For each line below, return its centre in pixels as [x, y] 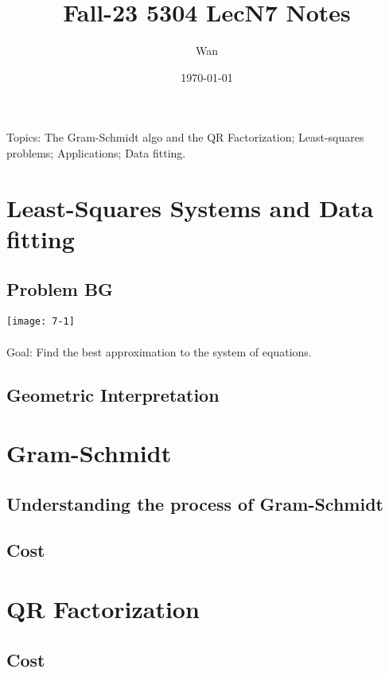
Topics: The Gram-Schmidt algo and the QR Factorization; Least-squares [185, 137]
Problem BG [60, 289]
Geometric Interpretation [113, 394]
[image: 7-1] [41, 322]
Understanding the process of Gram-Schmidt [195, 503]
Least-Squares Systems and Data [190, 207]
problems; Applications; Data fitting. [96, 152]
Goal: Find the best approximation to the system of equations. [159, 351]
